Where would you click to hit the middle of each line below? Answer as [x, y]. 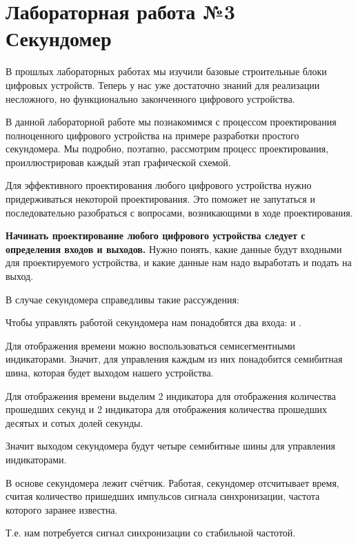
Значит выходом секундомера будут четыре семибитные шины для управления [170, 446]
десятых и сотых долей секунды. [74, 422]
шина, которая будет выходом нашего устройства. [110, 372]
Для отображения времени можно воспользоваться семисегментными [150, 345]
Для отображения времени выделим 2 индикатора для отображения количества [171, 395]
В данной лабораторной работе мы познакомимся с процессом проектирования [171, 122]
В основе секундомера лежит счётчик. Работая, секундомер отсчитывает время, [172, 482]
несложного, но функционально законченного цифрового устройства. [150, 98]
